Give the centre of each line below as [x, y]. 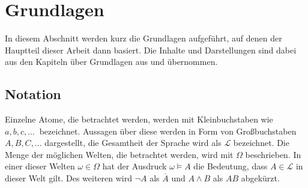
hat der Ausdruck [134, 166]
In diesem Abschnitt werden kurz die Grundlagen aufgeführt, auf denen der [143, 38]
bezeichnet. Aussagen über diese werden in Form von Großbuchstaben [168, 131]
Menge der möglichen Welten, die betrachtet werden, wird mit [119, 154]
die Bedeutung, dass [231, 166]
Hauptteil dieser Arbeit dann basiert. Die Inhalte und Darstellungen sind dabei [151, 50]
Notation [33, 94]
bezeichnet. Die [261, 143]
